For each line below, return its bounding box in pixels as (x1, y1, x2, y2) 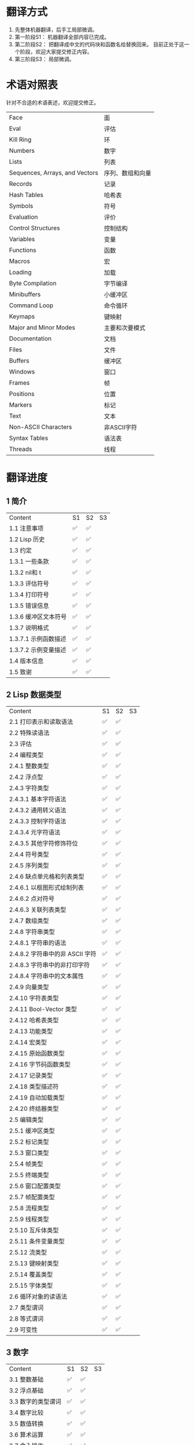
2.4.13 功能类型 (9, 1027, 53, 1035)
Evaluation (9, 213, 38, 221)
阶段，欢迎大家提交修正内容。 (19, 48, 92, 55)
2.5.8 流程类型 (9, 1204, 49, 1212)
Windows (9, 367, 35, 376)
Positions (9, 390, 35, 398)
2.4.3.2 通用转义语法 (9, 806, 67, 814)
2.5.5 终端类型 (9, 1171, 49, 1179)
